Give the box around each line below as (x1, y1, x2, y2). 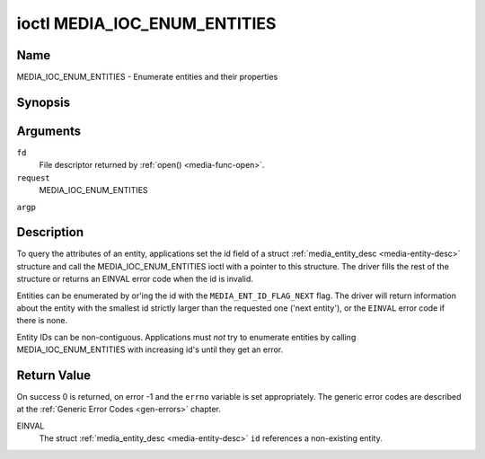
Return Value (16, 368, 92, 383)
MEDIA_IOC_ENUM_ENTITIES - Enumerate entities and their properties (16, 72, 278, 83)
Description (16, 225, 84, 240)
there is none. (16, 315, 68, 326)
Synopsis (16, 94, 71, 110)
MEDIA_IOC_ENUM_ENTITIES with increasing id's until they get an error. (16, 344, 284, 355)
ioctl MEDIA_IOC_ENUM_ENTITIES (16, 13, 277, 33)
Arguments (16, 123, 82, 138)
